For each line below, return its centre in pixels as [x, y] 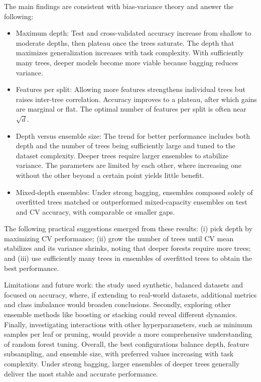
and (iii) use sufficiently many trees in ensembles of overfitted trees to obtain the [128, 258]
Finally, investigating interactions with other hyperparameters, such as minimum [128, 324]
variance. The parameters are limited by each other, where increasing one [128, 165]
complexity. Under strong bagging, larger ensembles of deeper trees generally [122, 363]
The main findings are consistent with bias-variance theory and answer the [119, 6]
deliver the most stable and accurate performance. [81, 373]
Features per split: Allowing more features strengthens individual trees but [130, 89]
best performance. [32, 268]
